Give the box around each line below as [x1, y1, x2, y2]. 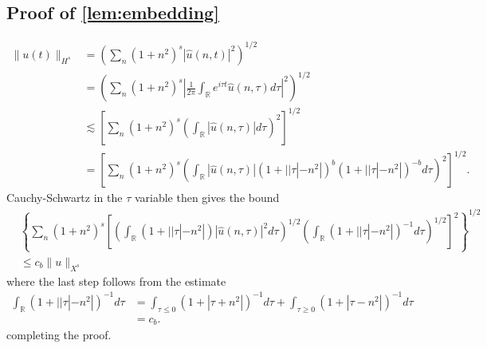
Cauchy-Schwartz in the [6, 189, 123, 206]
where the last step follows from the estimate [6, 272, 226, 289]
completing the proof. [6, 326, 112, 343]
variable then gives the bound [134, 189, 280, 206]
